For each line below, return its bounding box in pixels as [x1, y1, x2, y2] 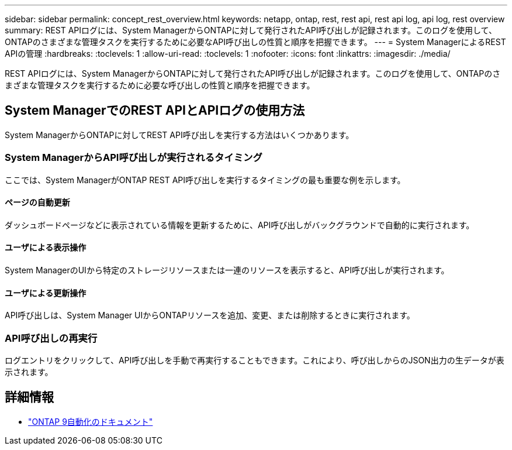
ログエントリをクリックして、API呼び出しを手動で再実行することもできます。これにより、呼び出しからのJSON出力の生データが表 [5, 355, 504, 365]
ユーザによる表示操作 [5, 242, 87, 253]
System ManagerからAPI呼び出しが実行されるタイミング [5, 152, 262, 164]
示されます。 [5, 367, 53, 377]
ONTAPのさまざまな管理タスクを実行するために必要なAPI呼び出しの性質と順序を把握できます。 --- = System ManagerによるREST [5, 37, 506, 47]
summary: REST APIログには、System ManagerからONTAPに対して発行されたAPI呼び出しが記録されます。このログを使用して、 [5, 25, 497, 35]
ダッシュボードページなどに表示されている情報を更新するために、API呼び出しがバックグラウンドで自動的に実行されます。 [5, 219, 475, 230]
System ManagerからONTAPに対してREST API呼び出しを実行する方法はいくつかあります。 [5, 129, 354, 140]
